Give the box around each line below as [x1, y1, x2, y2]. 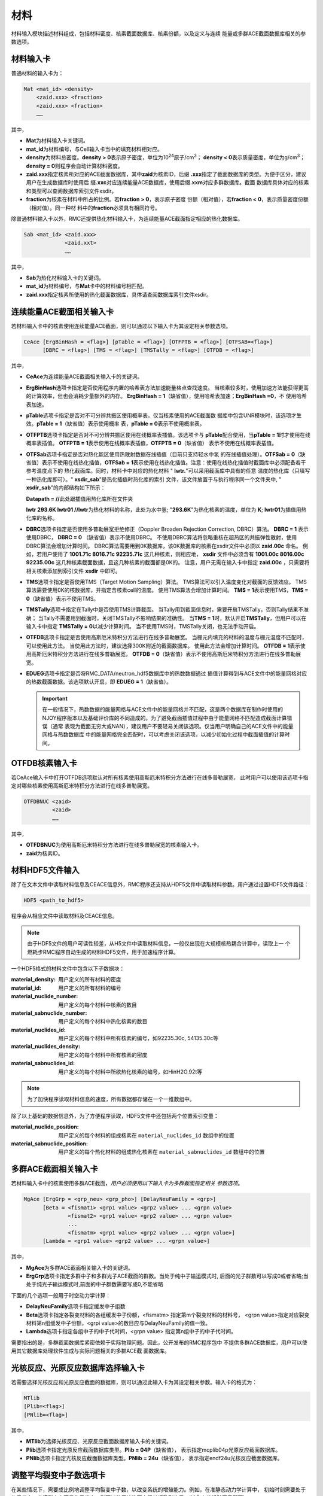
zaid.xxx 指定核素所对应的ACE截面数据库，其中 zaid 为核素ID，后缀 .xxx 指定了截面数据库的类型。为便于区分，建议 [26, 171, 307, 178]
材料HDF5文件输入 [11, 865, 80, 875]
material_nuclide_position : [11, 1123, 79, 1130]
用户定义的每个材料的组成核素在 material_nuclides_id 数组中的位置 [58, 1132, 234, 1139]
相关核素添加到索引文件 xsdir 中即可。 [26, 567, 121, 574]
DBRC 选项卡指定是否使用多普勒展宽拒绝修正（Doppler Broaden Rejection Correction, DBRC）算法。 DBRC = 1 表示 [26, 525, 309, 533]
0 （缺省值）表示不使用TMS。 [26, 595, 99, 602]
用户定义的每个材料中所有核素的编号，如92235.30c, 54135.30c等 [58, 1035, 218, 1042]
